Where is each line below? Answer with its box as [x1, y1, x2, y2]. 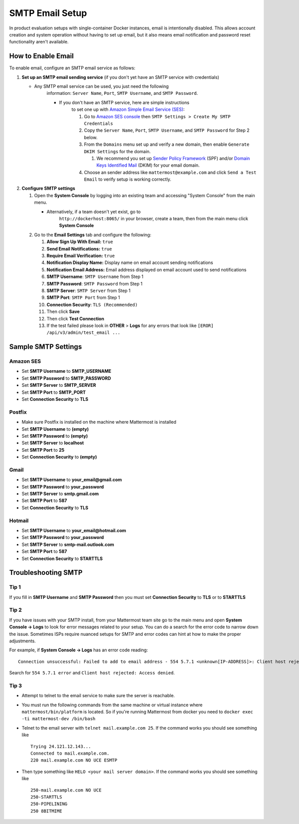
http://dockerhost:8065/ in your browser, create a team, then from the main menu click [59, 216, 249, 222]
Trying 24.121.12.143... [30, 744, 91, 749]
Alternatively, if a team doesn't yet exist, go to [46, 209, 141, 215]
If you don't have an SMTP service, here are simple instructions [59, 99, 189, 105]
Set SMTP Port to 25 [21, 447, 65, 453]
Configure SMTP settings [21, 185, 76, 192]
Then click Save [46, 308, 80, 314]
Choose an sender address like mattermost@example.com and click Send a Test [84, 169, 257, 175]
